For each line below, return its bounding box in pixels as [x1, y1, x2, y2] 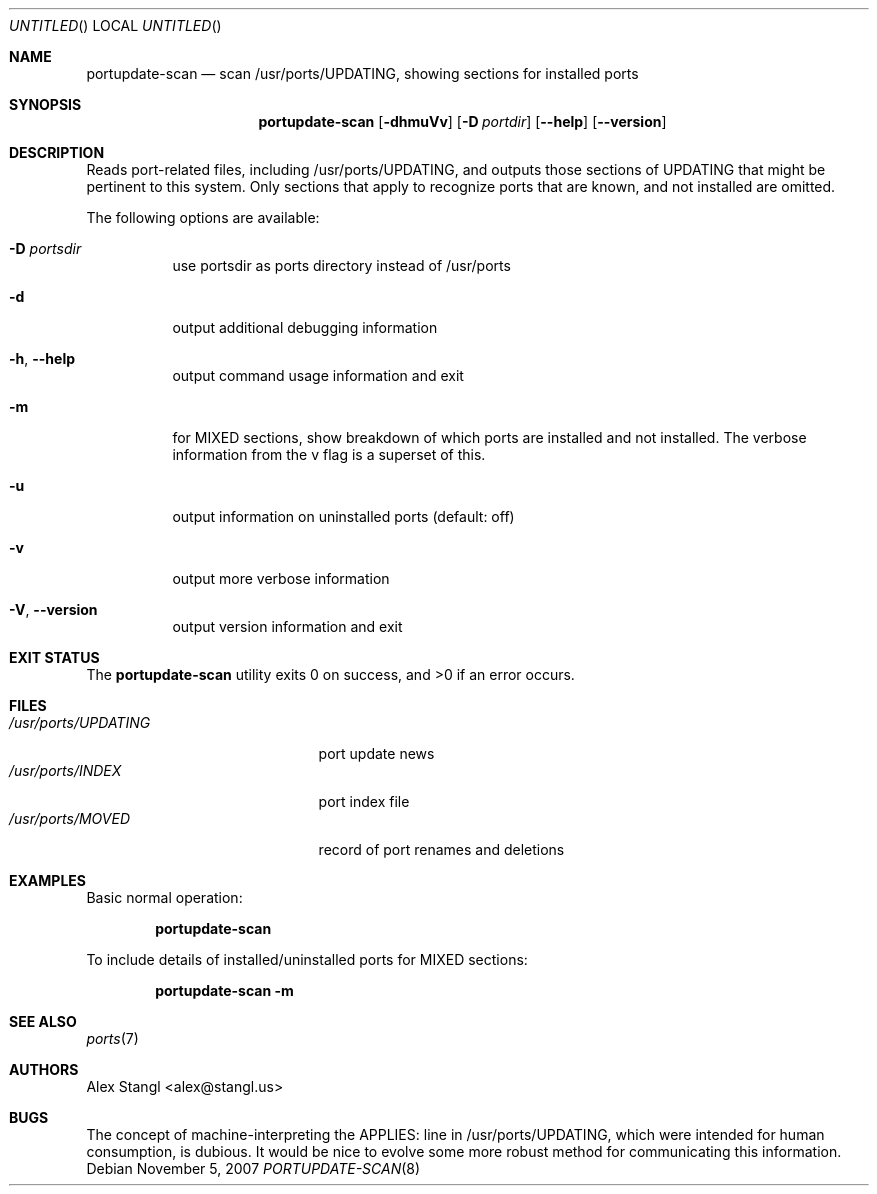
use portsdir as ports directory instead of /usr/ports [172, 257, 511, 274]
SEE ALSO [9, 1013, 77, 1030]
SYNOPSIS [9, 96, 82, 113]
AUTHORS [9, 1061, 79, 1078]
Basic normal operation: [86, 889, 243, 906]
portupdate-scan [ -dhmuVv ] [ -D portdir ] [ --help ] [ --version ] [258, 113, 667, 130]
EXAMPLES [9, 872, 86, 889]
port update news [318, 745, 435, 762]
